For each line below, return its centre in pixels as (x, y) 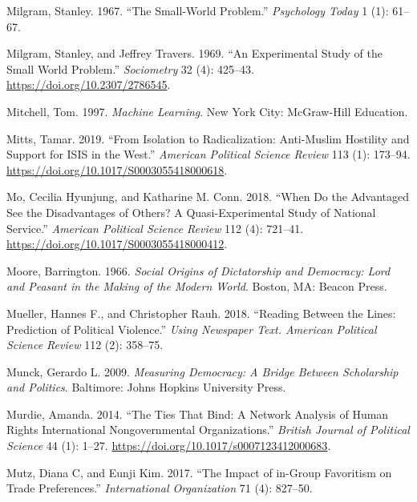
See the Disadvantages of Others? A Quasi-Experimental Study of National (191, 212)
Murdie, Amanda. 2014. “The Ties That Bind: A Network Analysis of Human (198, 414)
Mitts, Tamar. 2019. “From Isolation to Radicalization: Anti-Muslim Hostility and (208, 138)
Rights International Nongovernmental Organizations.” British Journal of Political (208, 430)
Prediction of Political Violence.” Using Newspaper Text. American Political (192, 329)
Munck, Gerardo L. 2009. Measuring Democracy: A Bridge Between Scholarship (202, 371)
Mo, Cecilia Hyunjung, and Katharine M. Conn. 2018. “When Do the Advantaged (208, 197)
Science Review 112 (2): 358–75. (85, 345)
